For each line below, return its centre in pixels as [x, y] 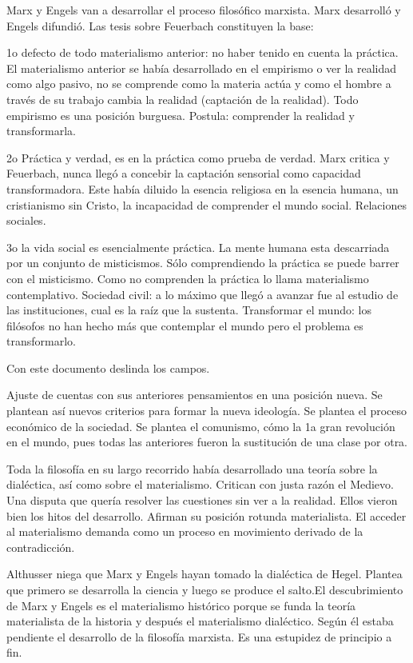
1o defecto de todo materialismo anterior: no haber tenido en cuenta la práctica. [203, 52]
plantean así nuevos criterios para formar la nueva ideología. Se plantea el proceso [207, 411]
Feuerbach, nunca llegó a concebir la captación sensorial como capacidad [184, 173]
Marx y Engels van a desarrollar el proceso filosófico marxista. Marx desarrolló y [204, 10]
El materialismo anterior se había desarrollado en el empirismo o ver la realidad [202, 68]
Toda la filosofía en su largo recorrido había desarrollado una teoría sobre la [192, 468]
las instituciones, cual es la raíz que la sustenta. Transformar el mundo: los [189, 310]
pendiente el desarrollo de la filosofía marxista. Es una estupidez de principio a [199, 636]
